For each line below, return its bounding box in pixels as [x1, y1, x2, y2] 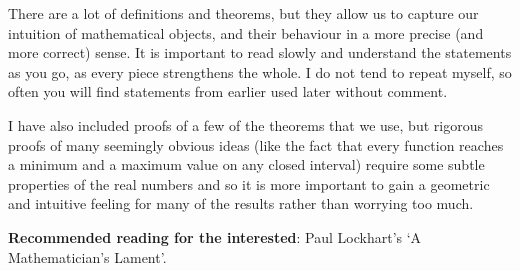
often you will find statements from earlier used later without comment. [8, 81, 448, 102]
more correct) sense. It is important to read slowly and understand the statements [8, 42, 512, 63]
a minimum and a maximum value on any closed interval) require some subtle [8, 154, 485, 175]
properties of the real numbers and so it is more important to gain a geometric [8, 173, 490, 194]
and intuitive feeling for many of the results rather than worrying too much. [8, 193, 474, 214]
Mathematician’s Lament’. [8, 246, 167, 267]
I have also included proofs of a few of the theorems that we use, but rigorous [8, 114, 483, 135]
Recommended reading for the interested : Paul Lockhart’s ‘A [8, 226, 422, 247]
